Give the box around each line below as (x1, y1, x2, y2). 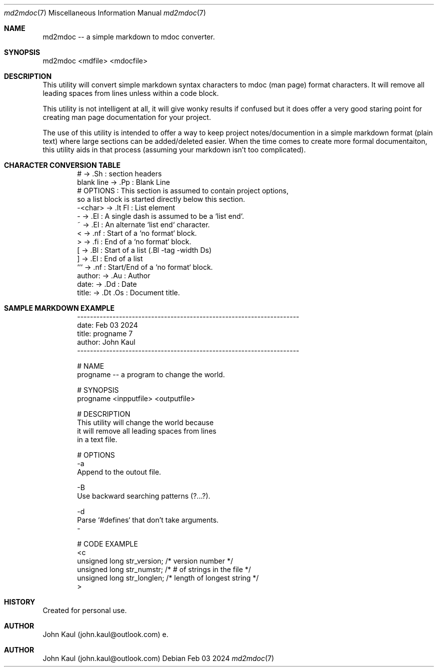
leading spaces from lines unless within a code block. (42, 89, 219, 97)
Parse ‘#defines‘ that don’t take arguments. (77, 516, 219, 524)
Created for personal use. (42, 606, 127, 615)
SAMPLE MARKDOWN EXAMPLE (4, 304, 114, 312)
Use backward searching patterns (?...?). (77, 492, 210, 500)
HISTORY (4, 598, 35, 606)
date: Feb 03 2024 (77, 321, 138, 329)
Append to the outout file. (77, 468, 161, 476)
